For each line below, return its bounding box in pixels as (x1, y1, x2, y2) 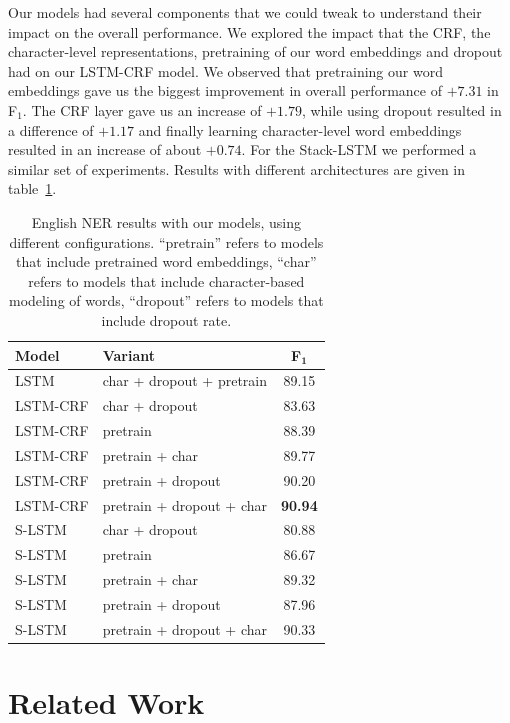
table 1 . (8, 178, 57, 199)
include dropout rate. (101, 309, 232, 330)
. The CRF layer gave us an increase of (22, 99, 262, 120)
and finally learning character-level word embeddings (138, 119, 462, 140)
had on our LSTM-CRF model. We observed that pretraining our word (8, 60, 443, 81)
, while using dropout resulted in (301, 99, 502, 120)
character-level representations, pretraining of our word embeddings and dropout (8, 41, 503, 62)
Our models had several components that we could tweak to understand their (8, 2, 482, 22)
